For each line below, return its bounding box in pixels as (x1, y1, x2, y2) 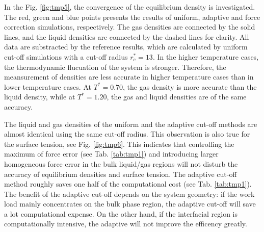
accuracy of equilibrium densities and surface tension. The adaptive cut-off (4, 168, 237, 179)
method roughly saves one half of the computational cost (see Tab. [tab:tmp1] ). (4, 178, 252, 189)
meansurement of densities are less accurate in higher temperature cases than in (4, 71, 254, 82)
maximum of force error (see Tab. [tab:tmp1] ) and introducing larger (4, 148, 219, 159)
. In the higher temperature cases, (152, 51, 259, 62)
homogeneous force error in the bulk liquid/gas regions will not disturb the (4, 158, 238, 169)
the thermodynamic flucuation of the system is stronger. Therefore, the (4, 61, 226, 72)
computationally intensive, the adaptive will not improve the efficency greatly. (4, 218, 247, 229)
